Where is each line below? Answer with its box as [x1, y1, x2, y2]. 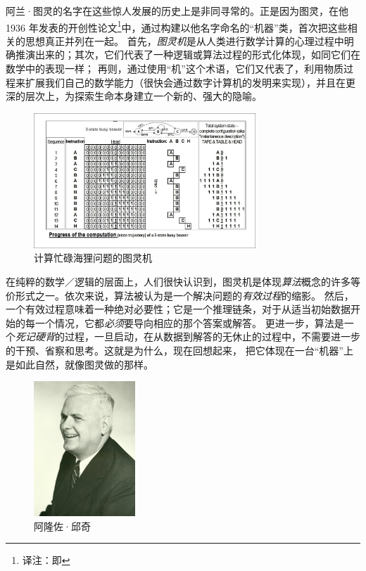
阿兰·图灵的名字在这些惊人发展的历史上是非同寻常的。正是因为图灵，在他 [6, 4, 348, 18]
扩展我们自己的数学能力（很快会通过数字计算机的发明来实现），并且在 [25, 75, 346, 89]
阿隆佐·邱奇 [34, 518, 91, 533]
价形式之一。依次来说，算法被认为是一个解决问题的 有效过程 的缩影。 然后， [6, 288, 354, 302]
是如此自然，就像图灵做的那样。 [6, 357, 153, 371]
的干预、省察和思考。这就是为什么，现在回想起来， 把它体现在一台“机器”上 [6, 342, 353, 357]
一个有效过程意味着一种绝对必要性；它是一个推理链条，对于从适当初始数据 [6, 302, 351, 316]
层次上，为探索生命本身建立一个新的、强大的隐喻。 [25, 89, 262, 103]
